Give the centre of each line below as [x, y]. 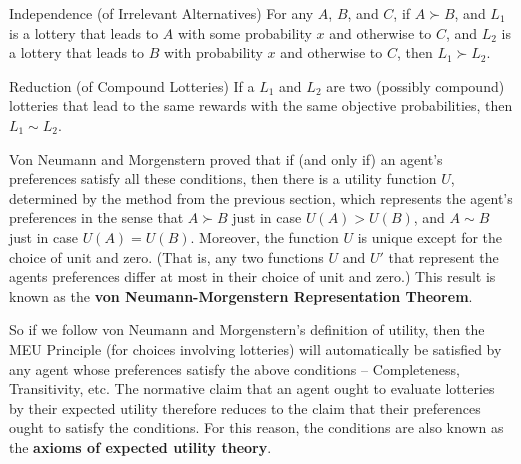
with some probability [244, 32]
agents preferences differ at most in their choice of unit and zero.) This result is [252, 276]
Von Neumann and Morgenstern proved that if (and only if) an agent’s [226, 158]
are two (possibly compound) [415, 85]
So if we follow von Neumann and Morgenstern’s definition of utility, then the [247, 329]
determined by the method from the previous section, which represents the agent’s [261, 197]
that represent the [443, 256]
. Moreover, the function [264, 236]
